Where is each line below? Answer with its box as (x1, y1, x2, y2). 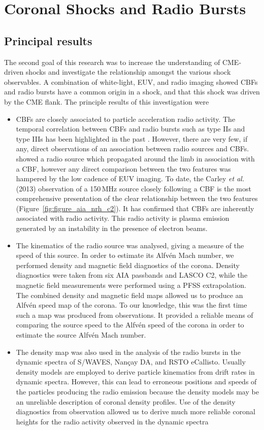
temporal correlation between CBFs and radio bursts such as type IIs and (16, 123, 245, 134)
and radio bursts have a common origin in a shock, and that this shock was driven (4, 86, 260, 97)
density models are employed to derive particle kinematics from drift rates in (16, 366, 255, 377)
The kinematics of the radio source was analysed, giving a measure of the (16, 240, 244, 250)
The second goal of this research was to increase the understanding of (4, 56, 220, 67)
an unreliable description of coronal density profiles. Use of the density (16, 396, 236, 407)
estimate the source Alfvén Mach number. (16, 329, 146, 340)
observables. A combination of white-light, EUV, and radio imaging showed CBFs (4, 76, 258, 87)
